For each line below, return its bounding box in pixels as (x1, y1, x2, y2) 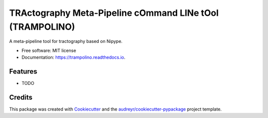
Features (9, 67, 37, 76)
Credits (9, 93, 33, 101)
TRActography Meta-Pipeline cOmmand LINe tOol (9, 7, 219, 18)
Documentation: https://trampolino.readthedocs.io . (21, 54, 126, 60)
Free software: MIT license (21, 47, 76, 53)
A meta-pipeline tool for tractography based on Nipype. (9, 39, 123, 44)
